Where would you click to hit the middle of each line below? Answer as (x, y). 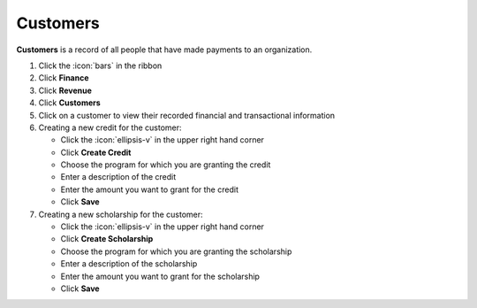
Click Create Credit (96, 152)
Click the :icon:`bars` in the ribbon (100, 65)
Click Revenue (65, 90)
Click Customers (69, 103)
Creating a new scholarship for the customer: (121, 214)
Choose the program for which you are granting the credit (166, 165)
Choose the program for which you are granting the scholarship (176, 251)
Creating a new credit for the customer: (110, 127)
